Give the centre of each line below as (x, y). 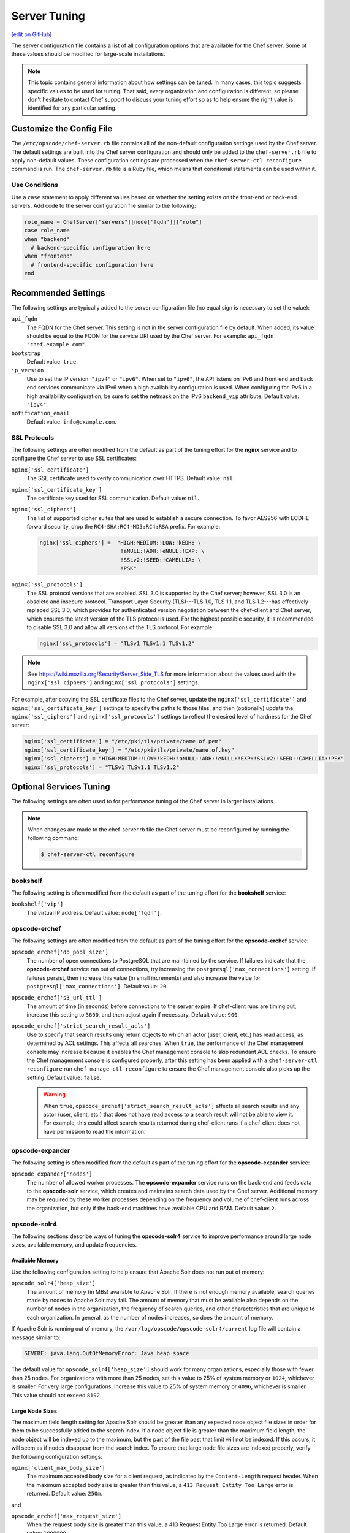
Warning (54, 1095)
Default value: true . (52, 362)
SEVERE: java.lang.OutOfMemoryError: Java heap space (107, 1353)
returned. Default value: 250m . (65, 1494)
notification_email (40, 413)
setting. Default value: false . (64, 1077)
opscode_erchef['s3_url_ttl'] (57, 998)
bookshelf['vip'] (37, 904)
